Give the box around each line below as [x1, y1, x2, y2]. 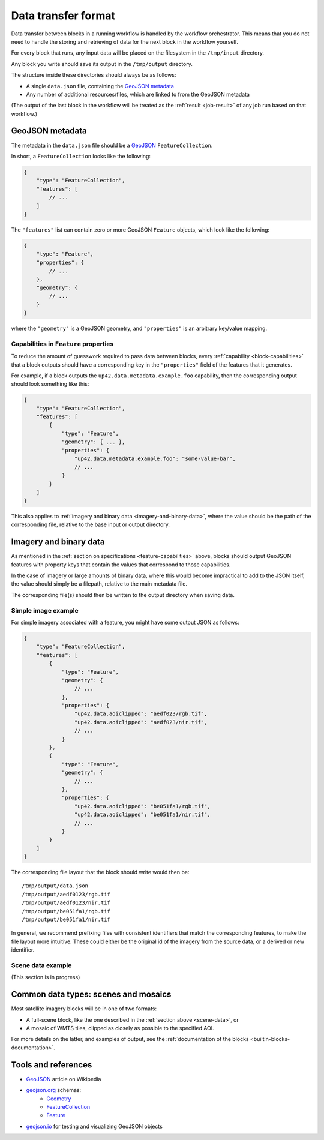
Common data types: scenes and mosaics [11, 989, 172, 1000]
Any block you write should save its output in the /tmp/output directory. [11, 60, 193, 67]
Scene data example [11, 961, 72, 969]
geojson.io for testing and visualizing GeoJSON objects [26, 1123, 163, 1130]
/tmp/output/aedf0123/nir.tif [22, 899, 111, 906]
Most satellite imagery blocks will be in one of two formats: [11, 1005, 157, 1012]
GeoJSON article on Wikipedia [26, 1075, 101, 1082]
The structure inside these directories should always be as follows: [11, 71, 176, 79]
